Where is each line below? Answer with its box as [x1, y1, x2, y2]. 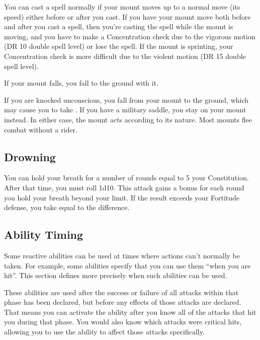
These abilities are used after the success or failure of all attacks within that [4, 287, 239, 297]
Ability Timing [4, 227, 83, 242]
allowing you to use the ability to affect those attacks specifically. [4, 326, 205, 337]
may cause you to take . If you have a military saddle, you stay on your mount [4, 104, 246, 115]
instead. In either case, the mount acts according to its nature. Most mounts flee [4, 114, 252, 124]
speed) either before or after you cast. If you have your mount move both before [4, 11, 251, 22]
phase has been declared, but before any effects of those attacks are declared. [4, 297, 241, 307]
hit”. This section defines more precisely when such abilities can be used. [4, 270, 227, 281]
